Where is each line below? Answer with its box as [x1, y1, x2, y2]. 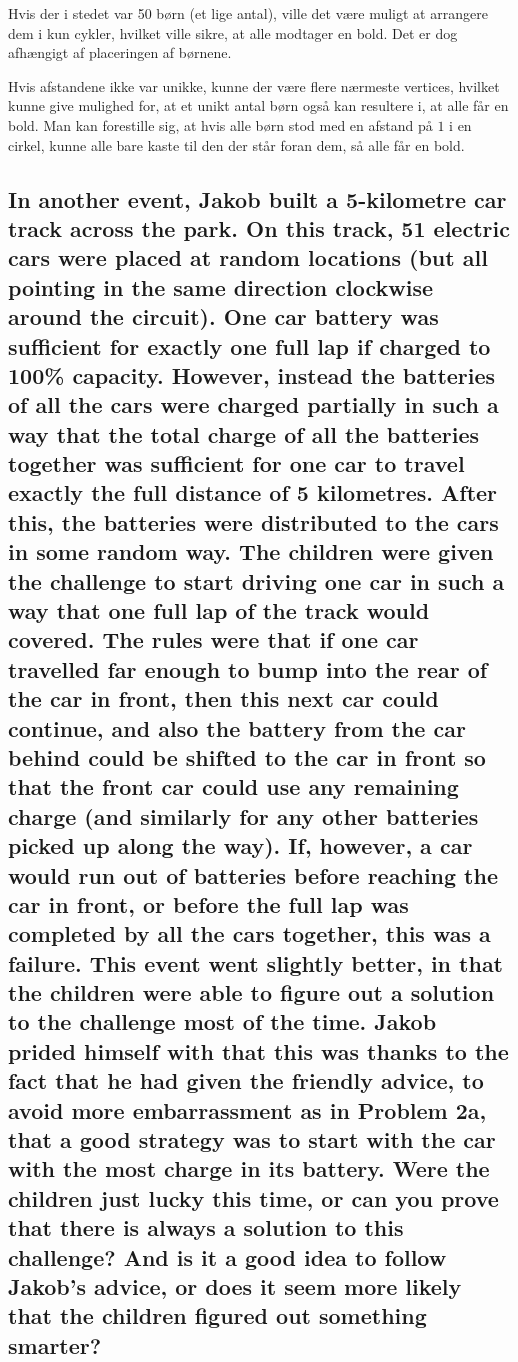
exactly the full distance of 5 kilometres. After [8, 477, 498, 508]
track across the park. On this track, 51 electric [8, 212, 510, 243]
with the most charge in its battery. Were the [8, 1153, 490, 1184]
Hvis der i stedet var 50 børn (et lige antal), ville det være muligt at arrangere [8, 3, 488, 23]
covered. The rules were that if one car [8, 624, 419, 655]
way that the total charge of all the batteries [8, 418, 480, 449]
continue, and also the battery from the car [8, 712, 466, 743]
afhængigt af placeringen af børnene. [8, 42, 232, 63]
